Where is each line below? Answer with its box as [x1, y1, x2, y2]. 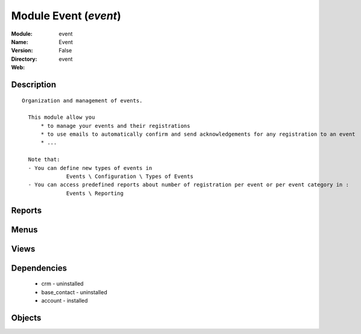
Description [11, 79, 57, 90]
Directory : [11, 55, 37, 63]
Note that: [28, 156, 60, 163]
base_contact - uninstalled [41, 288, 108, 295]
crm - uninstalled [41, 280, 84, 288]
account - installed [41, 297, 88, 304]
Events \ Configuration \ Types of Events [66, 173, 194, 180]
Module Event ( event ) [11, 9, 122, 22]
